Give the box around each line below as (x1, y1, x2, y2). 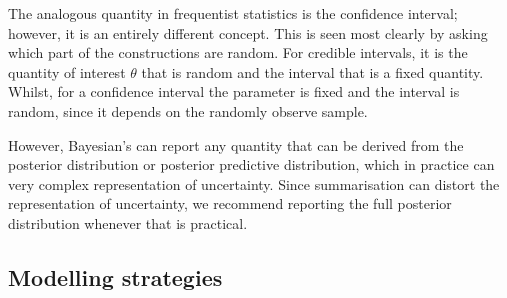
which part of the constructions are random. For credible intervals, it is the (8, 42, 468, 63)
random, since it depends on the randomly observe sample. (8, 100, 368, 121)
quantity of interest (8, 61, 126, 82)
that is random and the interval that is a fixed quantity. (141, 61, 484, 82)
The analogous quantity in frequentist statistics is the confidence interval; (8, 3, 458, 23)
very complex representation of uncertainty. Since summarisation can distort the (8, 173, 500, 194)
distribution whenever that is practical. (8, 212, 248, 233)
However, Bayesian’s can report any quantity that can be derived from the (8, 134, 464, 155)
